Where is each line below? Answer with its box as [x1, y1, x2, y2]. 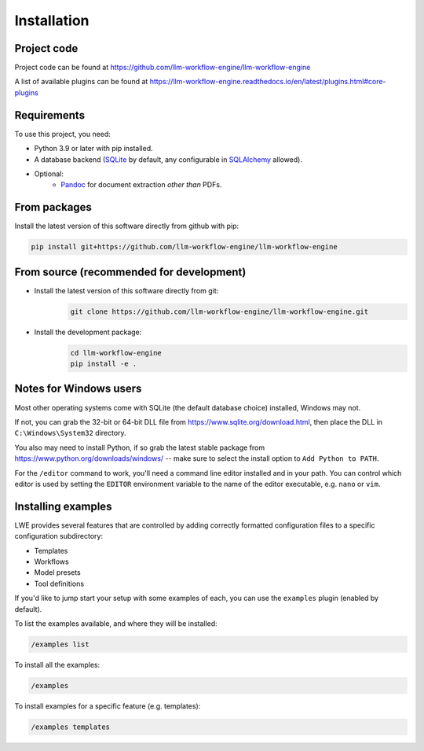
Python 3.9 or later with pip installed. [34, 144, 153, 153]
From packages [14, 201, 92, 214]
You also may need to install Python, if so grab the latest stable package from [14, 443, 265, 452]
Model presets [34, 568, 82, 577]
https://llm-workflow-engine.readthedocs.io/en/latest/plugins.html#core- [149, 77, 386, 87]
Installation [14, 12, 90, 29]
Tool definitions [34, 579, 85, 588]
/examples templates [31, 722, 110, 731]
